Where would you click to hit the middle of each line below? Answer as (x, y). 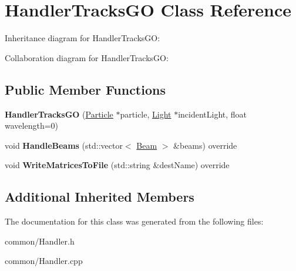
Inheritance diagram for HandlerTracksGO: (83, 38)
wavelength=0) (31, 126)
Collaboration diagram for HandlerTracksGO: (87, 57)
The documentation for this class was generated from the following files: (134, 221)
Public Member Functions (85, 89)
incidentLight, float (213, 114)
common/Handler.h (40, 241)
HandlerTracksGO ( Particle (59, 114)
